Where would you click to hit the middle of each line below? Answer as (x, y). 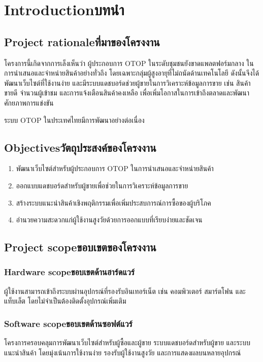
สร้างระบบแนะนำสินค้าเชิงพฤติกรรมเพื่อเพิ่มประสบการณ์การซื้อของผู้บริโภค (113, 202)
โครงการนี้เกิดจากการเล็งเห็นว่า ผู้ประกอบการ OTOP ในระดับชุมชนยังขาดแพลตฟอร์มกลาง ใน (129, 63)
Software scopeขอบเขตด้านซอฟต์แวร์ (68, 323)
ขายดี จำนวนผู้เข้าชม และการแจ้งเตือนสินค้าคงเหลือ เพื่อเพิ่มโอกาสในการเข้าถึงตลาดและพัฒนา (127, 93)
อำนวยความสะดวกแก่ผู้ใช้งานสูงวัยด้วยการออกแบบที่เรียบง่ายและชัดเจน (109, 220)
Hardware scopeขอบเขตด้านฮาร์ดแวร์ (70, 272)
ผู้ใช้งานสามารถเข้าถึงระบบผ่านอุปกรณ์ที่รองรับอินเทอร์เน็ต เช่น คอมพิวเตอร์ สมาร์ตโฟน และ (125, 291)
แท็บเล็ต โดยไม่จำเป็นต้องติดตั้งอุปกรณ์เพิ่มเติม (65, 301)
